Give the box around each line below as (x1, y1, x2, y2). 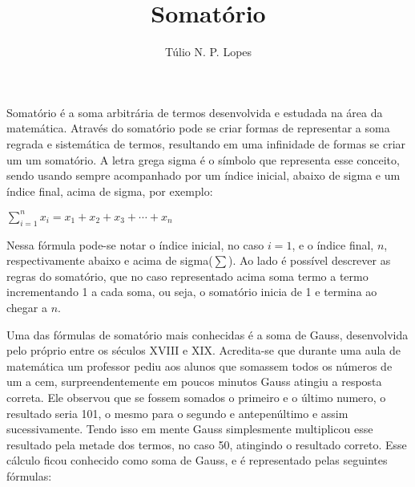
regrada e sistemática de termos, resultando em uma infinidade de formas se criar (6, 135, 406, 152)
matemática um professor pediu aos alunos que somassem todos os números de (6, 357, 393, 374)
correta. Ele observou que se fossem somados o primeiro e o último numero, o (6, 388, 386, 405)
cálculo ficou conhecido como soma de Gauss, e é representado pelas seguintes (6, 452, 388, 469)
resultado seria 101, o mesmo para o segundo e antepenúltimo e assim (6, 404, 349, 421)
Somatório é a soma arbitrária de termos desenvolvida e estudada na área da (6, 103, 383, 120)
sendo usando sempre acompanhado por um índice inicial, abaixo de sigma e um (6, 167, 401, 184)
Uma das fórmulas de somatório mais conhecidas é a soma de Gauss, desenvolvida (6, 326, 409, 343)
